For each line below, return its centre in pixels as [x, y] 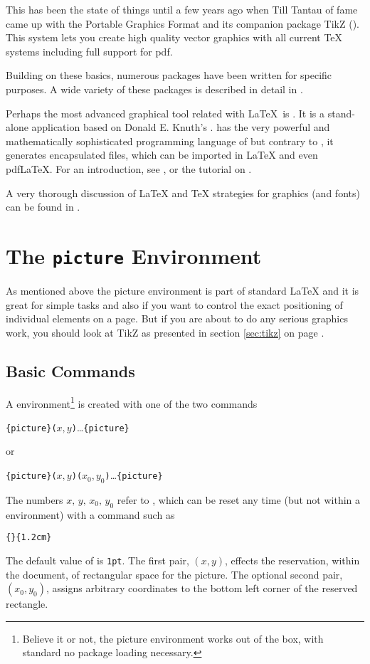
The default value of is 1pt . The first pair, [97, 560]
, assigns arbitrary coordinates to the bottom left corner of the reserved [202, 588]
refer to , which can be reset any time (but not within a [239, 499]
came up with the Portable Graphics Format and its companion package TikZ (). [183, 23]
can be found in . [43, 207]
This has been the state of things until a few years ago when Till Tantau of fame [182, 9]
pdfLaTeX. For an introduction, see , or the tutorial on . [129, 168]
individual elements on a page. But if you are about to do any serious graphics [177, 318]
